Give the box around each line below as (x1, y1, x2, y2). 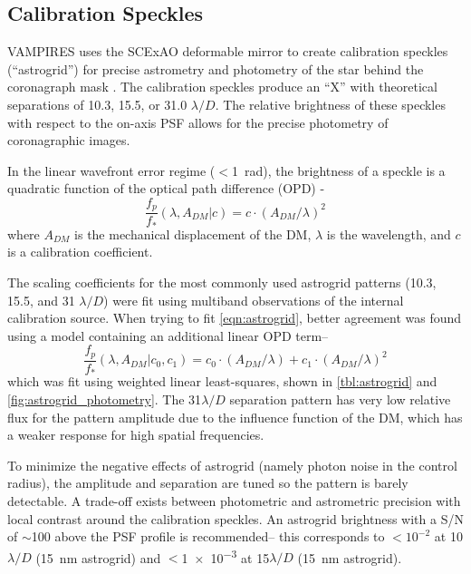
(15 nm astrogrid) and (35, 548, 161, 567)
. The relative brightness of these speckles (215, 94, 446, 113)
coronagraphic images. (7, 131, 130, 150)
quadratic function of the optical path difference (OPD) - (7, 179, 325, 198)
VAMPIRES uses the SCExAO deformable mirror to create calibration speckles (7, 42, 448, 61)
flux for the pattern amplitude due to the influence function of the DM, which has (7, 407, 463, 426)
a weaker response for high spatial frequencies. (7, 425, 264, 444)
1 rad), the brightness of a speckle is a (231, 161, 446, 180)
